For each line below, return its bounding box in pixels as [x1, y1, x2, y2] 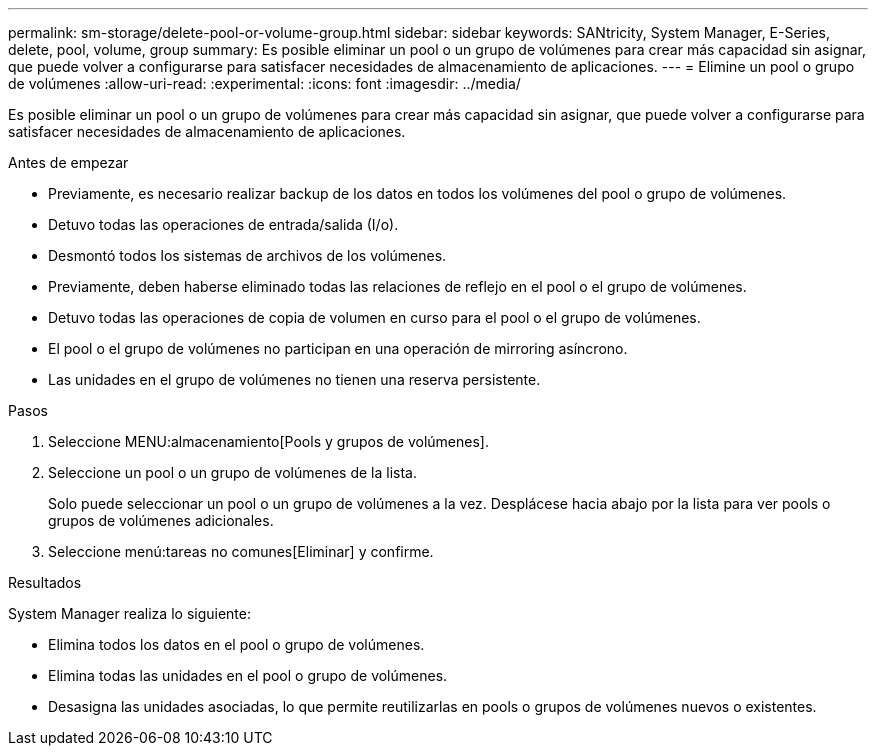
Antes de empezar [8, 154, 129, 171]
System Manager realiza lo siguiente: [8, 605, 251, 622]
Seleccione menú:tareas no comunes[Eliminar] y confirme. [48, 543, 434, 560]
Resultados [8, 574, 82, 591]
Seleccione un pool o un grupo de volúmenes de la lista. [48, 464, 417, 481]
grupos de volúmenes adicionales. [48, 512, 274, 529]
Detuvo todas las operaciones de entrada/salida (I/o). [48, 216, 399, 233]
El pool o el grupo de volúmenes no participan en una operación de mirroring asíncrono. [48, 340, 628, 357]
